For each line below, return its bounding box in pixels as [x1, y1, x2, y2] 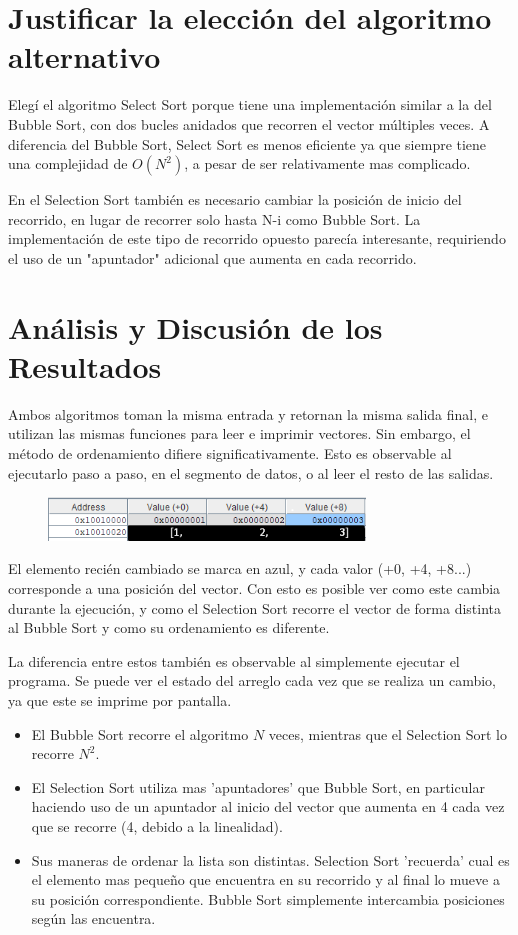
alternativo [8, 36, 161, 77]
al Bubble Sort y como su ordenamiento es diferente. [8, 617, 330, 638]
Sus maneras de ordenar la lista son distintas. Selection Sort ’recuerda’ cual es [31, 849, 510, 870]
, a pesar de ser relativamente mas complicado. [184, 153, 471, 174]
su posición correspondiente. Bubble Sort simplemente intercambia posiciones [31, 888, 505, 909]
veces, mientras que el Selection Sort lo [268, 723, 507, 744]
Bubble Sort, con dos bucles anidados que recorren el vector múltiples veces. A [8, 113, 490, 134]
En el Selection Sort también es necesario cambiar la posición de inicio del [8, 189, 462, 210]
